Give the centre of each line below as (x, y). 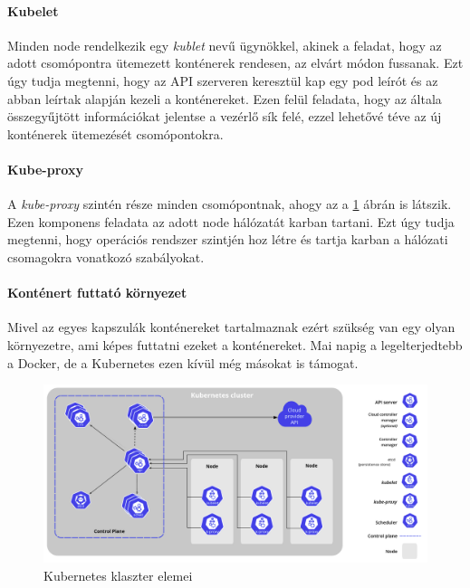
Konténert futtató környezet (97, 293)
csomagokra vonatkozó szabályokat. (106, 256)
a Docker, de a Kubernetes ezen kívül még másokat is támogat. (183, 362)
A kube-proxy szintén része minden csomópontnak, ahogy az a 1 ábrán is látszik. (230, 204)
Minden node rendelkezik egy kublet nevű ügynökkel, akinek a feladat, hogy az (225, 45)
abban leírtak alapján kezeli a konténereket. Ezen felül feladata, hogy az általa (225, 98)
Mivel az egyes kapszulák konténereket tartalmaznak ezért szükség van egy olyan (231, 327)
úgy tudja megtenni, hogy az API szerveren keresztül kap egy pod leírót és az (223, 80)
